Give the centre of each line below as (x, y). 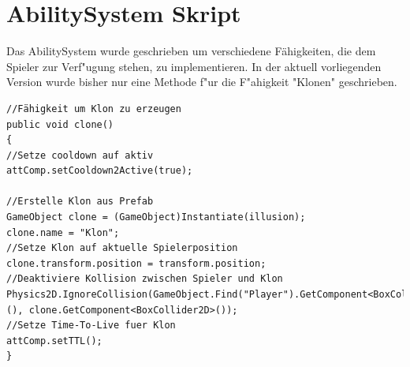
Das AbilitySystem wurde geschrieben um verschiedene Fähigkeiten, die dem (191, 51)
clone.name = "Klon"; (63, 232)
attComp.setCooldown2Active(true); (100, 171)
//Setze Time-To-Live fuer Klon (91, 326)
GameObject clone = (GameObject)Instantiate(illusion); (156, 217)
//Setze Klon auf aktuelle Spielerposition (122, 248)
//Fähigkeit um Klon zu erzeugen (94, 109)
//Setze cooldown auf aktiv (80, 155)
